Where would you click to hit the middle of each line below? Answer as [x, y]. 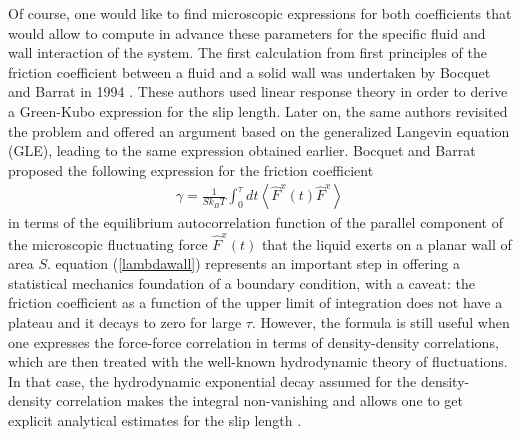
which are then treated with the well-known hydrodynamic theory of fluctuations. [258, 361]
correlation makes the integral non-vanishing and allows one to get [260, 400]
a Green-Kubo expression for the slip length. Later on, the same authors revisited [258, 110]
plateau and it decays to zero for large [125, 322]
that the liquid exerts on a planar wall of [386, 243]
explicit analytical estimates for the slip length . [155, 420]
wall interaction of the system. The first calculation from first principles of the [247, 52]
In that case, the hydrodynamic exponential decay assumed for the [212, 380]
